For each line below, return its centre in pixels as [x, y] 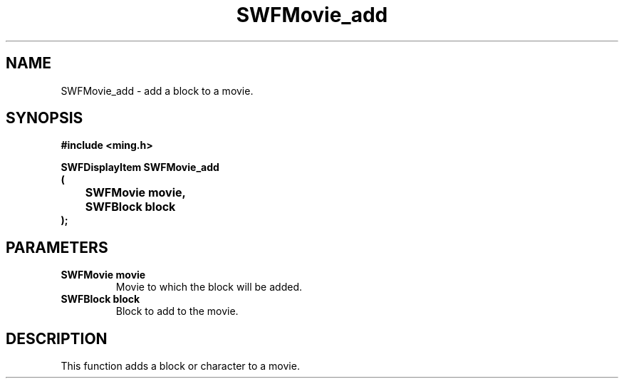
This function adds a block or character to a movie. [180, 366]
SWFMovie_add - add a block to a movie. [157, 90]
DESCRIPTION [57, 338]
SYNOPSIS [45, 118]
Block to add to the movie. [177, 311]
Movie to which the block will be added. [209, 287]
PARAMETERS [57, 247]
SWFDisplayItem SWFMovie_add [140, 167]
